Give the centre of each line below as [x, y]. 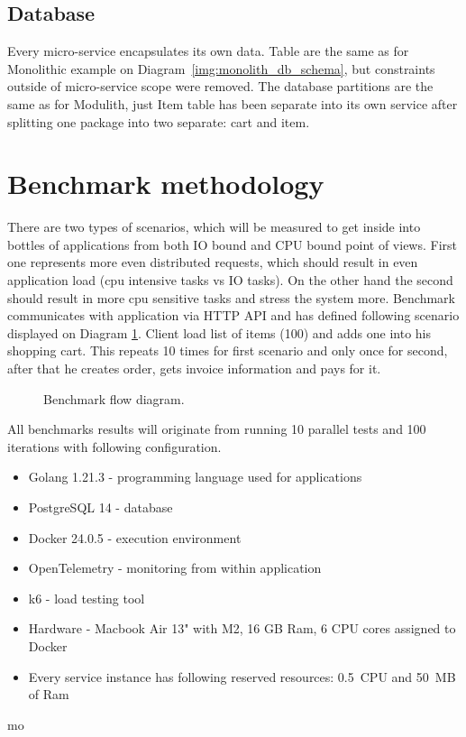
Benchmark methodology [166, 184]
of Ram [49, 694]
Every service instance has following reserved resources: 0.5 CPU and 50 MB [242, 676]
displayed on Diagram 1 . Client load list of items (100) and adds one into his [219, 332]
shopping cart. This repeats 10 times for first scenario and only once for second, [228, 350]
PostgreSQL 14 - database [101, 507]
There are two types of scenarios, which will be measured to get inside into [214, 227]
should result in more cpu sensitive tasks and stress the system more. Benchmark [231, 297]
